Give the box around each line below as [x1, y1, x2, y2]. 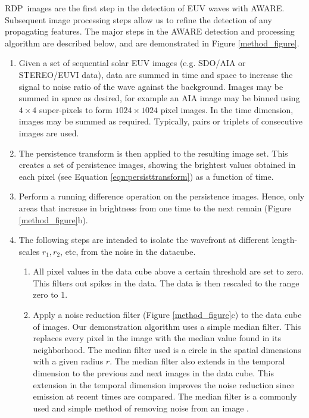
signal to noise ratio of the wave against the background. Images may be [18, 80, 283, 92]
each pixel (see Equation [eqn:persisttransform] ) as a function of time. [18, 170, 274, 182]
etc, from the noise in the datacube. [65, 245, 196, 257]
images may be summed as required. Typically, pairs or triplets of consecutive [18, 115, 303, 127]
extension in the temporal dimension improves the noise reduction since [33, 378, 294, 391]
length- [271, 233, 298, 246]
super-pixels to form [39, 103, 113, 116]
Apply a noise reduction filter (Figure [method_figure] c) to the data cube [33, 308, 302, 321]
